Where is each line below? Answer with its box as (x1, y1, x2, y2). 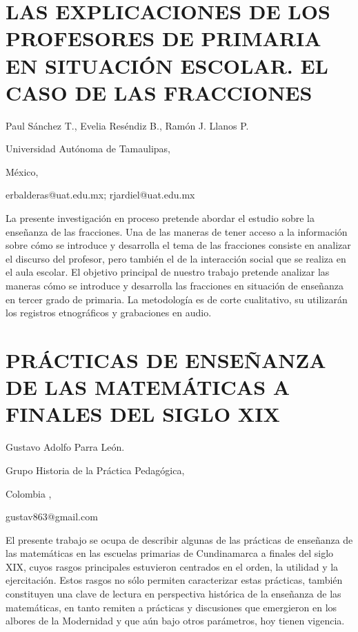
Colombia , (6, 486, 52, 500)
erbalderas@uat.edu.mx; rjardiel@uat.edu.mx (6, 187, 195, 202)
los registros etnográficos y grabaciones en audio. (6, 305, 212, 320)
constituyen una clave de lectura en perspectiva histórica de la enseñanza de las (6, 587, 341, 601)
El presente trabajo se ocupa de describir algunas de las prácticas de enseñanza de (6, 532, 353, 547)
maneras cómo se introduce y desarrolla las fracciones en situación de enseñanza (6, 278, 344, 293)
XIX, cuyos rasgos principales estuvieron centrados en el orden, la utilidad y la (6, 559, 339, 573)
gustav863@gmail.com (6, 509, 98, 524)
